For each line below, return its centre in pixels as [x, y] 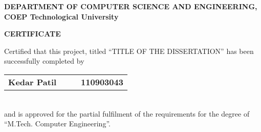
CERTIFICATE [32, 34]
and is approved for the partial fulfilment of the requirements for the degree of [127, 113]
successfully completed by [44, 61]
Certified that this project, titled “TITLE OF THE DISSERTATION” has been [129, 51]
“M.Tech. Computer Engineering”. [57, 124]
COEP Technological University [61, 16]
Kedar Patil [32, 82]
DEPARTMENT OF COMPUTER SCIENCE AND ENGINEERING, [131, 6]
